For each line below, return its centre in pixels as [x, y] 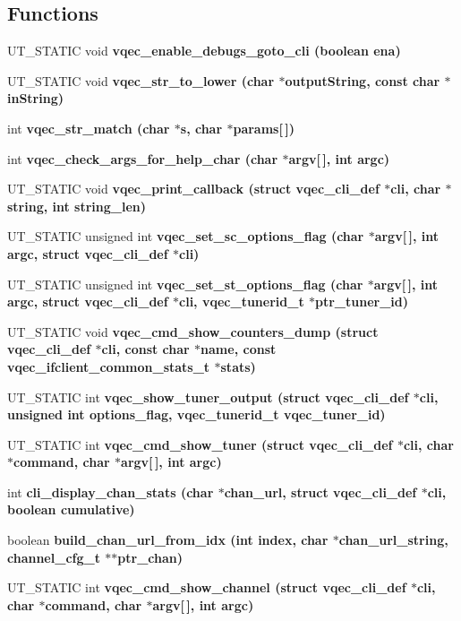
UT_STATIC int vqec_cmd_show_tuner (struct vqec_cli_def [200, 444]
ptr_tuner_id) [362, 302]
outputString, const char [363, 80]
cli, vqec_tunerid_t [242, 302]
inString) [35, 98]
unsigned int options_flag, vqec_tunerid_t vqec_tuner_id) [196, 414]
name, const [239, 349]
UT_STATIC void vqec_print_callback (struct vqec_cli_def [193, 189]
